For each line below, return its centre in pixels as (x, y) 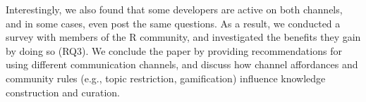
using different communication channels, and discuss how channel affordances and (182, 64)
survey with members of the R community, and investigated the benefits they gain (183, 37)
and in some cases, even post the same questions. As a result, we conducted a (173, 23)
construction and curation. (63, 92)
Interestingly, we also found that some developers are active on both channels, (174, 9)
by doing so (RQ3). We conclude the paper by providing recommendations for (174, 50)
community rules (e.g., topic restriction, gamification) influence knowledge (166, 78)
